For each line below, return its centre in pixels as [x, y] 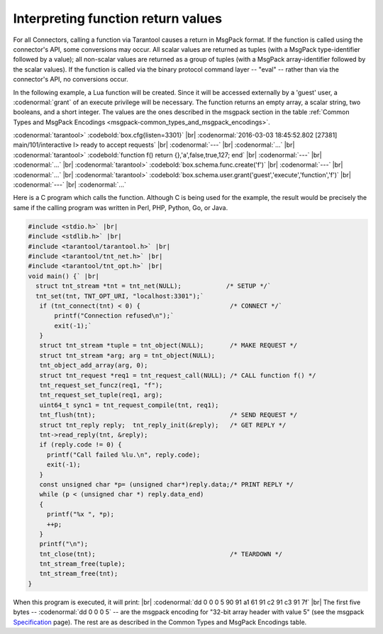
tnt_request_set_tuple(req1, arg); [101, 395]
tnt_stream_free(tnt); [79, 574]
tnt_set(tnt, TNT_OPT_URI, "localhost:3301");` [120, 296]
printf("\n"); [64, 544]
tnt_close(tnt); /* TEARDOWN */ [161, 554]
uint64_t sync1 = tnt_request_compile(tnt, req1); [129, 405]
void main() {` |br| [63, 276]
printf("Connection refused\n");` [114, 316]
